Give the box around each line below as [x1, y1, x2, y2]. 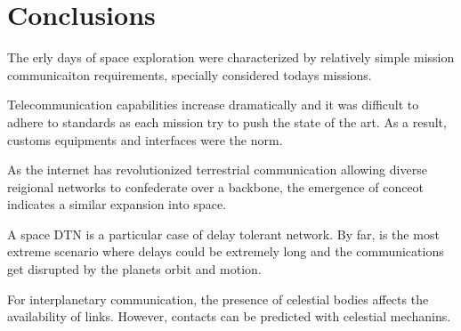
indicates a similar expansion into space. [7, 195, 227, 214]
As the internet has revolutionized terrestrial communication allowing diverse [7, 160, 427, 179]
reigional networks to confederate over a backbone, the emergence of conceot [7, 177, 425, 196]
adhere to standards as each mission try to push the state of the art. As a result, [7, 112, 447, 131]
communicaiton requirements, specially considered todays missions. [7, 65, 372, 84]
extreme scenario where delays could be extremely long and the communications [7, 242, 444, 261]
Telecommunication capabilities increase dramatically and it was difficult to [7, 95, 419, 114]
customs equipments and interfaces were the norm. [7, 130, 283, 149]
